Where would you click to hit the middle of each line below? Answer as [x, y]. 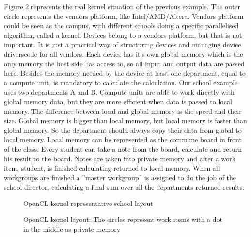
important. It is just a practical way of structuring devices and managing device [123, 44]
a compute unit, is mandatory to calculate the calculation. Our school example [121, 82]
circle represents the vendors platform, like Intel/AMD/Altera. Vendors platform [124, 16]
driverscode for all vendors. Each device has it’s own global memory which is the [124, 54]
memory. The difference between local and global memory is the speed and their [123, 111]
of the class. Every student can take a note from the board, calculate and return [123, 149]
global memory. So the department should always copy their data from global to [123, 130]
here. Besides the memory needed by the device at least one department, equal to [125, 73]
